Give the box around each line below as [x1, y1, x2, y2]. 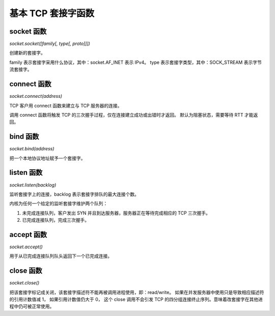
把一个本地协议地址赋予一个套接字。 [9, 155, 86, 161]
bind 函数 [9, 133, 39, 141]
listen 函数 [9, 168, 43, 177]
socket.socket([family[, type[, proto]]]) [9, 41, 90, 47]
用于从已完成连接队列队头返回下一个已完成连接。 [9, 253, 112, 259]
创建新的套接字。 [9, 50, 45, 56]
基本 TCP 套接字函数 [9, 8, 94, 19]
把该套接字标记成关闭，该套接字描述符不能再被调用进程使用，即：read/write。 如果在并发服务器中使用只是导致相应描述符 [9, 289, 264, 295]
